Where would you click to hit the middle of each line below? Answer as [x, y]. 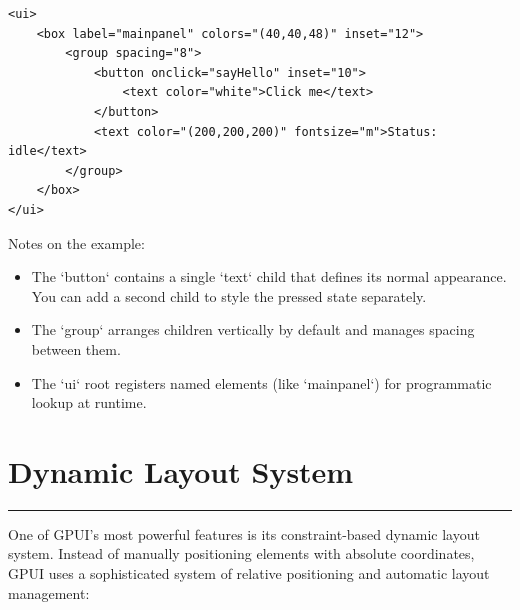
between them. [76, 348]
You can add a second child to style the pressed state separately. [229, 295]
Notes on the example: [76, 242]
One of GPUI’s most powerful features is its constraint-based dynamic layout [244, 533]
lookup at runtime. [89, 402]
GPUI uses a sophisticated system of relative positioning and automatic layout [249, 573]
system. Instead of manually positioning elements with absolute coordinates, [241, 553]
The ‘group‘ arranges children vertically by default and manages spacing [253, 329]
